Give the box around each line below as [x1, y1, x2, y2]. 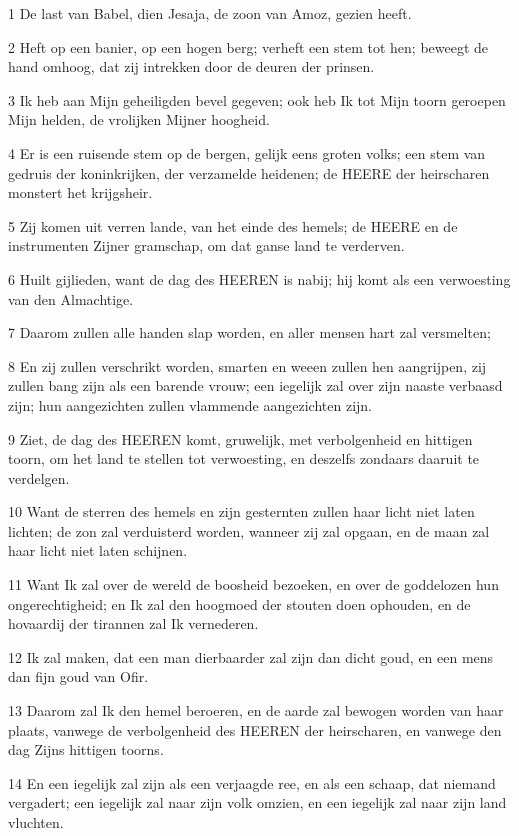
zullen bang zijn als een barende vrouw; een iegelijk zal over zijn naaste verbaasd [8, 375, 503, 396]
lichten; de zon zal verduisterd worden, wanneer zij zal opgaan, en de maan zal [8, 520, 490, 541]
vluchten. [8, 812, 64, 832]
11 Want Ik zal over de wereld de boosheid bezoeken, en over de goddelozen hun [8, 574, 499, 595]
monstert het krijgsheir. [8, 182, 153, 203]
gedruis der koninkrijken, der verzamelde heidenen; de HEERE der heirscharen [8, 162, 490, 183]
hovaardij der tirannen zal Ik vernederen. [8, 613, 259, 634]
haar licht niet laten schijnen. [8, 540, 188, 561]
